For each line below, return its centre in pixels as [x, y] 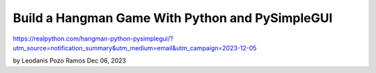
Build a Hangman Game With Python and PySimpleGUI [173, 18]
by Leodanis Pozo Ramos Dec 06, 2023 [70, 61]
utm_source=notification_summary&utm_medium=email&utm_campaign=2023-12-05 [135, 48]
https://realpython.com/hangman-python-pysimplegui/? [93, 39]
